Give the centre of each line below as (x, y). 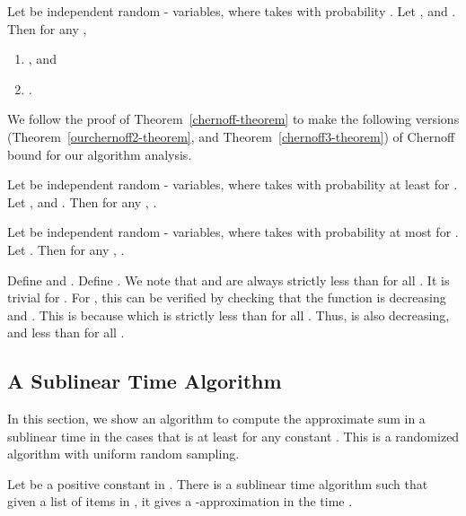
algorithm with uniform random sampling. (123, 454)
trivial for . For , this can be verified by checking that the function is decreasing (227, 297)
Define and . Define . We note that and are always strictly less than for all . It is (229, 280)
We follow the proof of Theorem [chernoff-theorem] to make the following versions (233, 119)
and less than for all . (66, 332)
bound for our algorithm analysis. (100, 154)
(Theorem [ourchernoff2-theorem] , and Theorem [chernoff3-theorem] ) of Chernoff (231, 136)
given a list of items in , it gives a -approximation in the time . (180, 501)
